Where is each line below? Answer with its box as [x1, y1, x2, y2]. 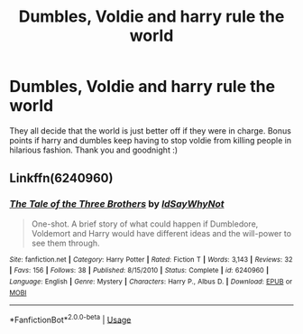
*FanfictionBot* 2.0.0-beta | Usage [9, 312, 132, 325]
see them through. [31, 237, 101, 248]
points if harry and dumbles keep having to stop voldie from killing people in [9, 135, 291, 145]
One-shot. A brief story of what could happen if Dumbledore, [31, 218, 259, 229]
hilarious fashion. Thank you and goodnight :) [9, 144, 179, 155]
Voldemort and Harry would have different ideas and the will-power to [31, 227, 291, 238]
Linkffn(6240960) [9, 171, 114, 186]
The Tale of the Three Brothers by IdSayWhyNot [9, 198, 225, 210]
